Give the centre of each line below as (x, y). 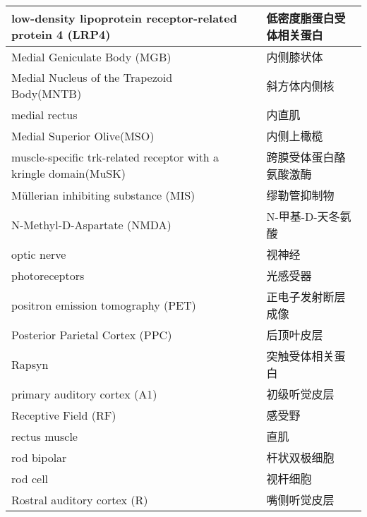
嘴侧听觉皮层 (300, 500)
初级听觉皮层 (300, 394)
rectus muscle (44, 436)
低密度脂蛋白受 (306, 18)
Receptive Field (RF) (64, 415)
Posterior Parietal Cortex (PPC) (92, 334)
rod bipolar (39, 457)
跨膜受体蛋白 (300, 157)
